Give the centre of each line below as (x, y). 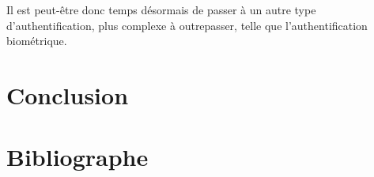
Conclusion (68, 94)
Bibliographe (77, 157)
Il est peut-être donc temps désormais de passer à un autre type (161, 9)
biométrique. (37, 41)
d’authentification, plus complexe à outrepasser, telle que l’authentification (187, 25)
